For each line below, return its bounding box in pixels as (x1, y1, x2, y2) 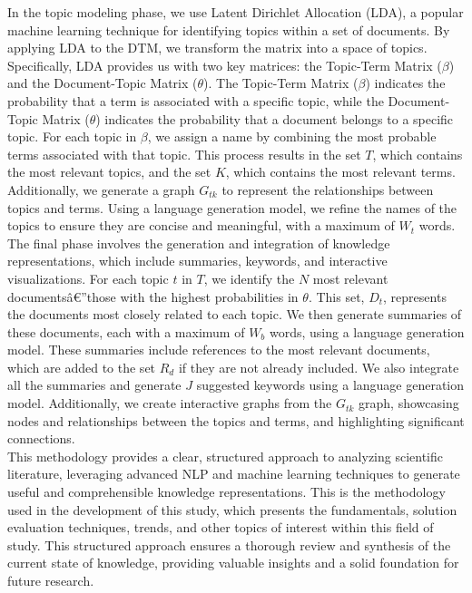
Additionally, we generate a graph (7, 180, 195, 199)
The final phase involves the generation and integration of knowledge (7, 233, 390, 252)
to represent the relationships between (221, 180, 434, 199)
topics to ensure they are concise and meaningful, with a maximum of (7, 216, 395, 235)
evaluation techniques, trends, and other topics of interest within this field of (7, 518, 434, 537)
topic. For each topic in (7, 127, 137, 146)
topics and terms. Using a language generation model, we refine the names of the (7, 198, 457, 217)
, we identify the (203, 268, 295, 287)
